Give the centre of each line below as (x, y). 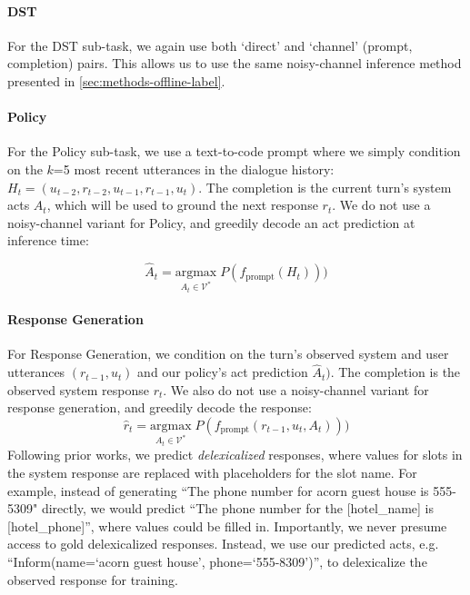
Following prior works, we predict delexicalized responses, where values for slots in (235, 455)
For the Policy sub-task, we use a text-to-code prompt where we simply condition (234, 151)
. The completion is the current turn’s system (325, 187)
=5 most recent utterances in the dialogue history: (194, 169)
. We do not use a (381, 205)
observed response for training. (93, 579)
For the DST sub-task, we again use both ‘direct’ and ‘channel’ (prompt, (210, 45)
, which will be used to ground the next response (182, 205)
